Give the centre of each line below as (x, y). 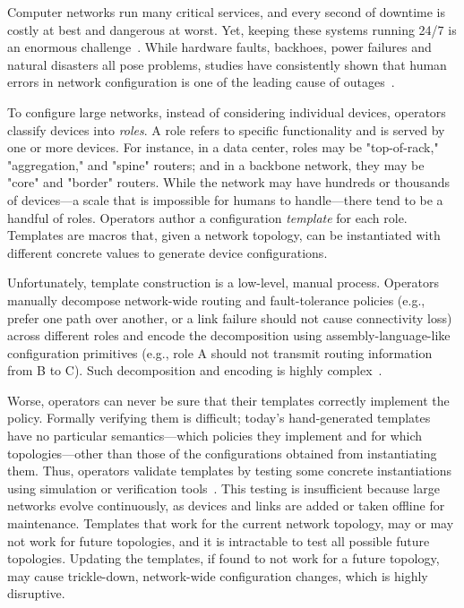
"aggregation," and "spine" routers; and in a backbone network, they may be (216, 164)
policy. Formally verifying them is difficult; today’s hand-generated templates (219, 418)
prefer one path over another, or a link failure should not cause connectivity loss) (230, 317)
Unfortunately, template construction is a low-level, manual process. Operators (223, 283)
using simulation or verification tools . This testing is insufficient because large (223, 488)
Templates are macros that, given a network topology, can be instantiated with (224, 235)
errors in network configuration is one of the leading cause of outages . (201, 82)
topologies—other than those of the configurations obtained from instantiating (222, 453)
